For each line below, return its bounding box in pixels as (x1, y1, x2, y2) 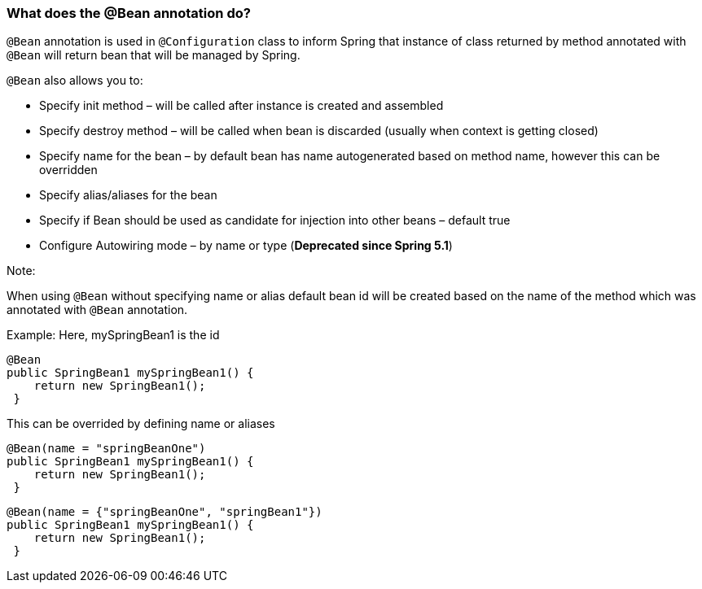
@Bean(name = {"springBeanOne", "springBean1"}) (7, 505, 322, 519)
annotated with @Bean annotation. (7, 303, 188, 317)
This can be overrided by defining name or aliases (7, 417, 275, 431)
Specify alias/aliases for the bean (39, 188, 217, 203)
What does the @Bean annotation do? (7, 5, 251, 21)
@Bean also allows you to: (7, 73, 143, 88)
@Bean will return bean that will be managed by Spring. (7, 48, 301, 63)
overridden (39, 163, 98, 177)
